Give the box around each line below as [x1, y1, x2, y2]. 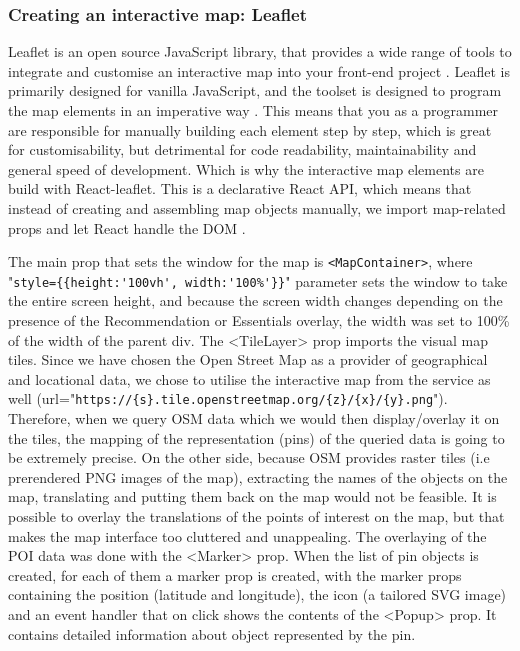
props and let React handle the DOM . [8, 217, 246, 238]
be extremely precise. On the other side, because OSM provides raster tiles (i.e [8, 447, 490, 468]
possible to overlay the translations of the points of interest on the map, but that [8, 506, 505, 527]
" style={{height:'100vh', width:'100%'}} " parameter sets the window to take [8, 270, 508, 291]
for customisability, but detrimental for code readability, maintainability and [8, 139, 477, 160]
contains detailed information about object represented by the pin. [8, 623, 416, 644]
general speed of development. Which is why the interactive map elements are [8, 158, 484, 179]
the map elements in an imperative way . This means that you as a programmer [8, 100, 499, 120]
